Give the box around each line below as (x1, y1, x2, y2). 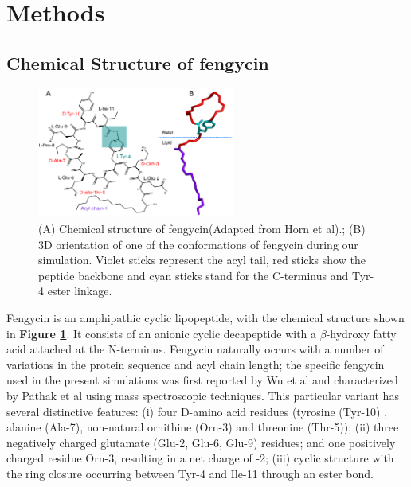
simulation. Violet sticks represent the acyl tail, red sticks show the (38, 251, 366, 268)
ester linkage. (47, 282, 112, 299)
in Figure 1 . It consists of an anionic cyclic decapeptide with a (6, 325, 317, 341)
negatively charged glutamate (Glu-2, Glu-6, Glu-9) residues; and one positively (6, 434, 396, 450)
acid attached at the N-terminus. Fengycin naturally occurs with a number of (6, 341, 384, 357)
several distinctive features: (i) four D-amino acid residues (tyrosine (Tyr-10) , (6, 403, 388, 419)
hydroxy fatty (330, 325, 397, 341)
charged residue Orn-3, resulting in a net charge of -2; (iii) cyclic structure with (6, 450, 394, 466)
